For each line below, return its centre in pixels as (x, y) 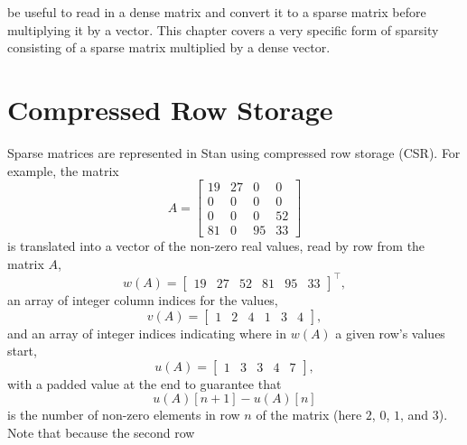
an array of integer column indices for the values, (143, 299)
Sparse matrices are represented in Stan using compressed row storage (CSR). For (234, 152)
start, (22, 351)
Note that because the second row (101, 432)
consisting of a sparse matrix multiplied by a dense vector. (169, 47)
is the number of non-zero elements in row (124, 415)
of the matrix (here (309, 415)
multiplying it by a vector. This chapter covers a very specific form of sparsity (223, 29)
